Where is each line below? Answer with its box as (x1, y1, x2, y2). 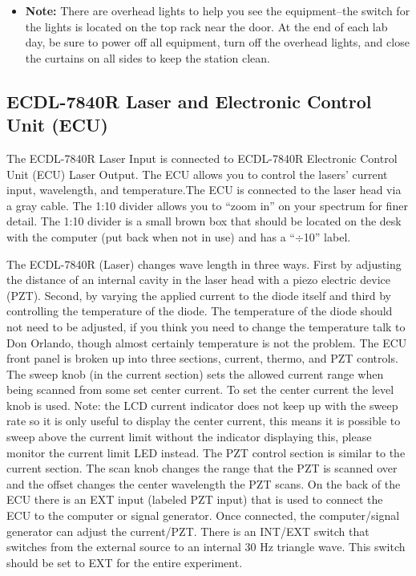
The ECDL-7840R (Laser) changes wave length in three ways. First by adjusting (6, 255, 402, 272)
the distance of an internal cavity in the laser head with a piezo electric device (6, 271, 390, 288)
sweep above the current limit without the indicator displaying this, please (6, 428, 372, 445)
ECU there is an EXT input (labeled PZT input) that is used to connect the (6, 491, 383, 508)
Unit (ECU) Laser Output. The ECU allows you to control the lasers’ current (6, 165, 388, 182)
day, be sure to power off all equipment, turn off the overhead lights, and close (25, 34, 410, 51)
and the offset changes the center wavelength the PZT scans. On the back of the (6, 475, 401, 492)
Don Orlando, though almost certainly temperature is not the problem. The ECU (6, 334, 407, 351)
